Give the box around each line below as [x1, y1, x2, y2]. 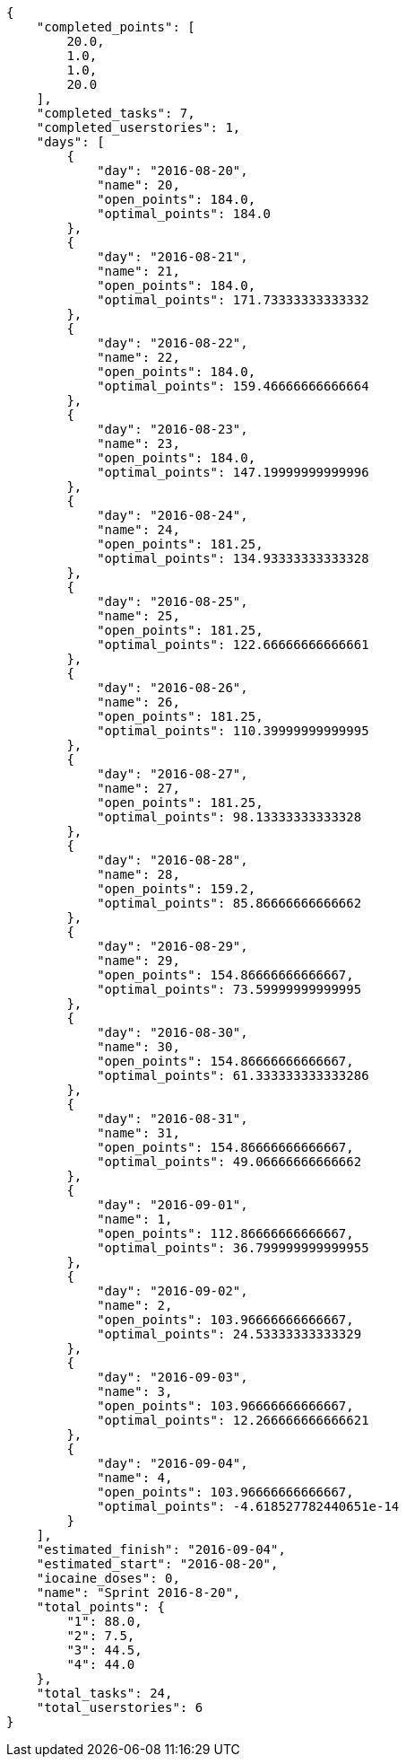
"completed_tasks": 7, [36, 106, 195, 120]
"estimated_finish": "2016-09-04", [36, 1542, 286, 1557]
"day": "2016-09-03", [97, 1370, 248, 1384]
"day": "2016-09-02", [97, 1284, 248, 1298]
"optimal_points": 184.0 [97, 206, 272, 221]
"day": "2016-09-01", [97, 1198, 248, 1212]
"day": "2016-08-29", [97, 939, 248, 953]
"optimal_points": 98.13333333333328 [97, 810, 362, 824]
